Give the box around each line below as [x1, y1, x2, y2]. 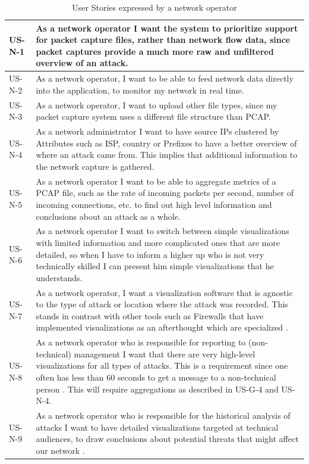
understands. [36, 271, 83, 284]
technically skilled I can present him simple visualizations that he [36, 260, 274, 272]
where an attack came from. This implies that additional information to [36, 148, 298, 161]
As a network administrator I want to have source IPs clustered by [36, 125, 279, 138]
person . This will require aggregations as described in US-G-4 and [36, 382, 279, 395]
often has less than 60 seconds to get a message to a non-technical [36, 370, 276, 383]
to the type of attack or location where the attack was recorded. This [36, 298, 288, 310]
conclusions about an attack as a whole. [36, 210, 181, 222]
